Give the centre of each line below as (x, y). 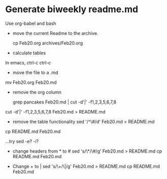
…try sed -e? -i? (22, 141)
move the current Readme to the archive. (55, 33)
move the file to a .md (35, 73)
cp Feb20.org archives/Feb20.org (48, 43)
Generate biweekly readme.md (72, 9)
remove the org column (37, 92)
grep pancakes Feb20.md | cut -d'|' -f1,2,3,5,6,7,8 (64, 102)
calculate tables (29, 53)
